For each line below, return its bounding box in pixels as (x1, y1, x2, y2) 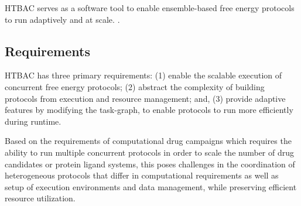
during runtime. (5, 115, 61, 127)
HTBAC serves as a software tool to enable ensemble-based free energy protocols (5, 2, 295, 13)
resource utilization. (5, 192, 76, 204)
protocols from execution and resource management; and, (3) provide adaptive (5, 92, 286, 104)
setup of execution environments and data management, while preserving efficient (5, 180, 297, 193)
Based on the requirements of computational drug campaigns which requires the (5, 135, 292, 147)
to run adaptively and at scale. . (5, 13, 120, 25)
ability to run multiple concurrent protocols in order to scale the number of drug (5, 146, 295, 158)
